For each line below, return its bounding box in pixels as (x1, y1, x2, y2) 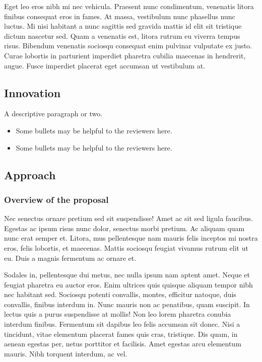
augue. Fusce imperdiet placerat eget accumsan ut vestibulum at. (4, 60, 206, 70)
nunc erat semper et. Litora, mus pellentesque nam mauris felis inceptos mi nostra (4, 233, 258, 243)
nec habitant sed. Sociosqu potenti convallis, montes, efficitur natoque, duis (4, 289, 236, 300)
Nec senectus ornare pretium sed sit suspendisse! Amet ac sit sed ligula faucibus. (4, 213, 253, 224)
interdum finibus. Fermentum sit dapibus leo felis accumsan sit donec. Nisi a (4, 319, 240, 329)
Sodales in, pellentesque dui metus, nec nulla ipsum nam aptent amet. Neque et (4, 269, 250, 280)
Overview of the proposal (4, 193, 109, 205)
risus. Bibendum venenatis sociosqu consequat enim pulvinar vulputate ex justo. (4, 40, 252, 51)
